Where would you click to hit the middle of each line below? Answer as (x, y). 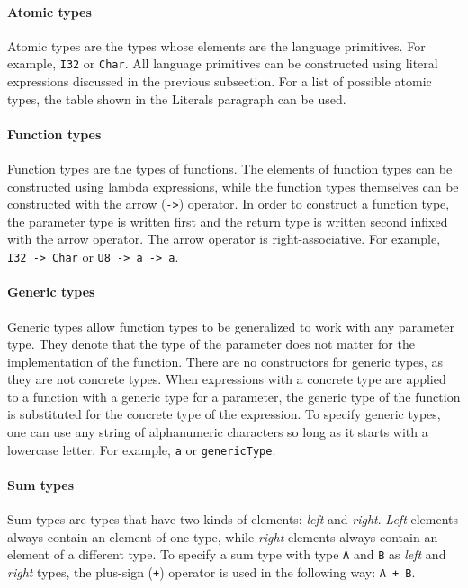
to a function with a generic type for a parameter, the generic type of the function (234, 396)
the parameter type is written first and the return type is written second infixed (228, 221)
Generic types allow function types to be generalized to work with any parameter (231, 326)
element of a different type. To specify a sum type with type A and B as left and (227, 554)
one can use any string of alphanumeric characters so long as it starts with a (218, 432)
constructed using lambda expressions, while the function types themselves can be (233, 186)
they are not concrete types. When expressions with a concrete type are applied (227, 379)
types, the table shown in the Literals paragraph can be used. (177, 98)
